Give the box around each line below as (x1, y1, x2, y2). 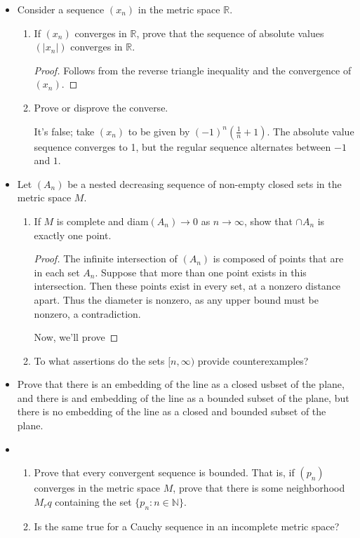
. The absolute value (267, 123, 354, 138)
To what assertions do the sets (34, 353, 165, 368)
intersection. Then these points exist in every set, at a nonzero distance (34, 278, 341, 293)
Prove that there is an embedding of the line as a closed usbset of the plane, (17, 377, 345, 391)
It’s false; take (34, 123, 95, 138)
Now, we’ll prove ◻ (34, 330, 119, 344)
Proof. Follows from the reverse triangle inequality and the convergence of (34, 62, 352, 77)
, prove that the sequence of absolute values (136, 25, 324, 40)
